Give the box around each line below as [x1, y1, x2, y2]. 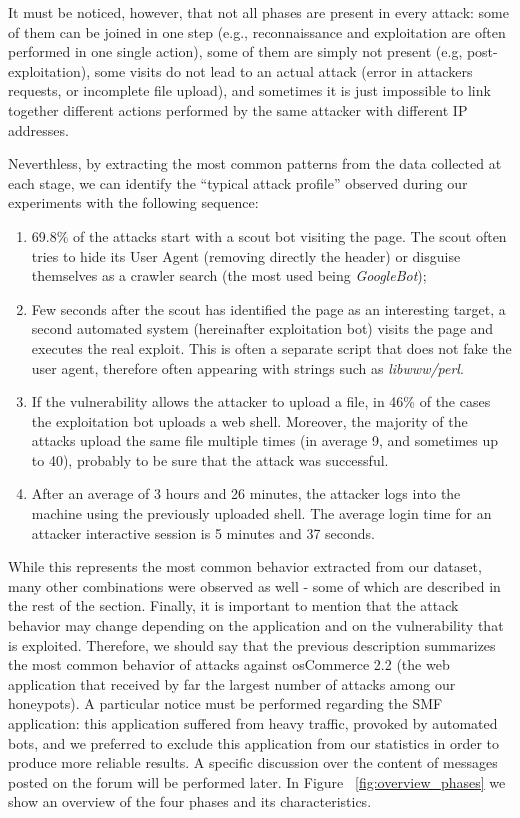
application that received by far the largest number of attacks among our [8, 673, 456, 694]
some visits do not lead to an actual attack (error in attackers [94, 60, 473, 81]
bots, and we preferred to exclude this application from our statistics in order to [8, 732, 500, 753]
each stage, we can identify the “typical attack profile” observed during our [8, 172, 468, 193]
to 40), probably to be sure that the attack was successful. [31, 449, 389, 470]
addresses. [8, 119, 69, 140]
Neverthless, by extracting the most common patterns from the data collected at [8, 153, 502, 174]
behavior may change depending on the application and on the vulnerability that [8, 615, 504, 636]
